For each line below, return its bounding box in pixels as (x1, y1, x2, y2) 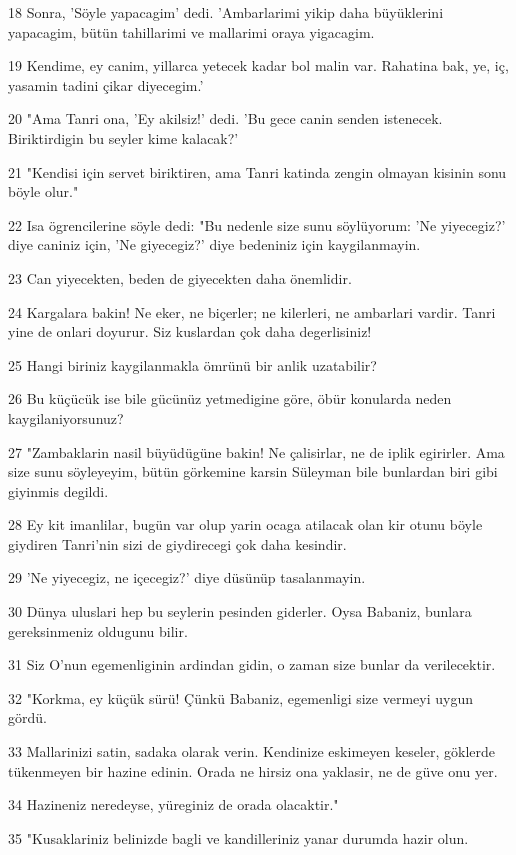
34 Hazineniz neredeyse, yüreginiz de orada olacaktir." (8, 794, 339, 815)
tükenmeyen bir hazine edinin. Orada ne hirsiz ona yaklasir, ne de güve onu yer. (8, 760, 498, 781)
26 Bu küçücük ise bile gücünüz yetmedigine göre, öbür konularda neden (8, 388, 452, 409)
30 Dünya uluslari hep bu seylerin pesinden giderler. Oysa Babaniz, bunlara (8, 601, 472, 622)
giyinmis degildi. (8, 480, 109, 501)
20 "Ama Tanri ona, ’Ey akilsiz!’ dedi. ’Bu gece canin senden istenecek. (8, 108, 443, 129)
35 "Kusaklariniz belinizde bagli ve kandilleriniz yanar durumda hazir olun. (8, 827, 469, 848)
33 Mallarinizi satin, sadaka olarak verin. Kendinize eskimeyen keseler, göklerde (8, 741, 496, 762)
